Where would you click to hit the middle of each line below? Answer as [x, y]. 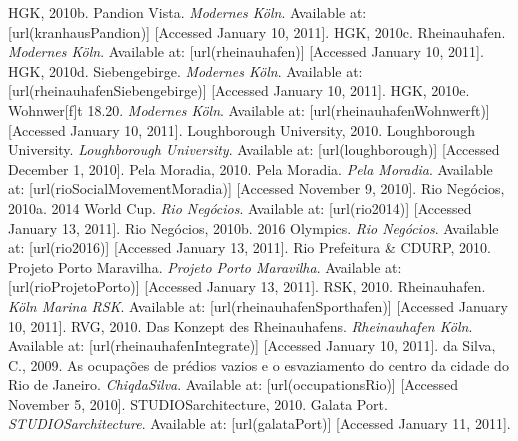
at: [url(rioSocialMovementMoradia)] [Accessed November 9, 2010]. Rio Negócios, [256, 188]
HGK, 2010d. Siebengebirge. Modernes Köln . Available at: [185, 70]
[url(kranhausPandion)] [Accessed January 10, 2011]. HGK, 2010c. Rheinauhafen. [257, 31]
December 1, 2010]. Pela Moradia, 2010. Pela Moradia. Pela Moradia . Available [250, 168]
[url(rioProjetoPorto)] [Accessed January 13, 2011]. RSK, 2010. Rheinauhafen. [247, 286]
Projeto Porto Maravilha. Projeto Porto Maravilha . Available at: [205, 266]
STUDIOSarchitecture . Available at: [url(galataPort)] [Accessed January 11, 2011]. [259, 423]
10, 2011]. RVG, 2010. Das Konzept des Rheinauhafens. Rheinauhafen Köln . [240, 325]
